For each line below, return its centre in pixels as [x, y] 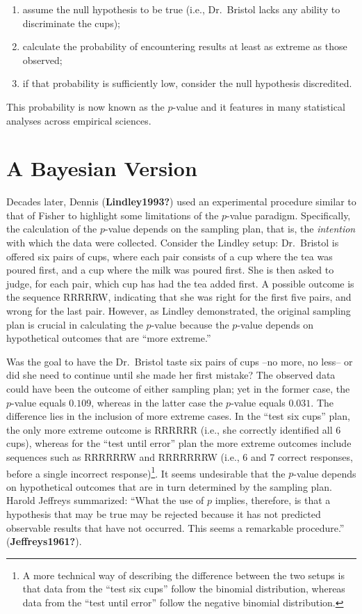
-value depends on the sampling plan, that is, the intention [230, 229]
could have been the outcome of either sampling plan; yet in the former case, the [178, 388]
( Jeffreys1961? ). [44, 541]
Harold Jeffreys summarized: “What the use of [105, 500]
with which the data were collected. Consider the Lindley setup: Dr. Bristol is [173, 243]
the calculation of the [52, 229]
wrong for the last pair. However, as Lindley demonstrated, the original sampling [179, 311]
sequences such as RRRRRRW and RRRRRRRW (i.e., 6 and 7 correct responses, [180, 456]
